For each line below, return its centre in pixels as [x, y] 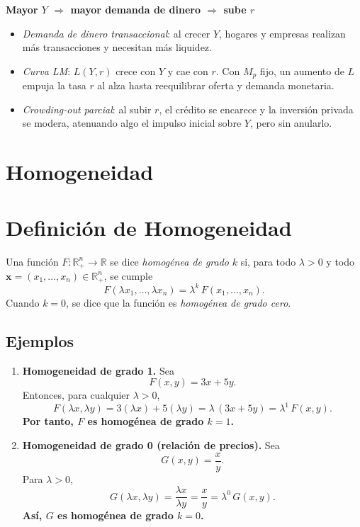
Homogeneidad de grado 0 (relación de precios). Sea [151, 445]
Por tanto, [48, 421]
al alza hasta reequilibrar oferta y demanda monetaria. [216, 85]
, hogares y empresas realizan [282, 33]
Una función [32, 261]
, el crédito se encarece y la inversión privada [256, 109]
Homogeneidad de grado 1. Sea [98, 370]
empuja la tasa [54, 85]
